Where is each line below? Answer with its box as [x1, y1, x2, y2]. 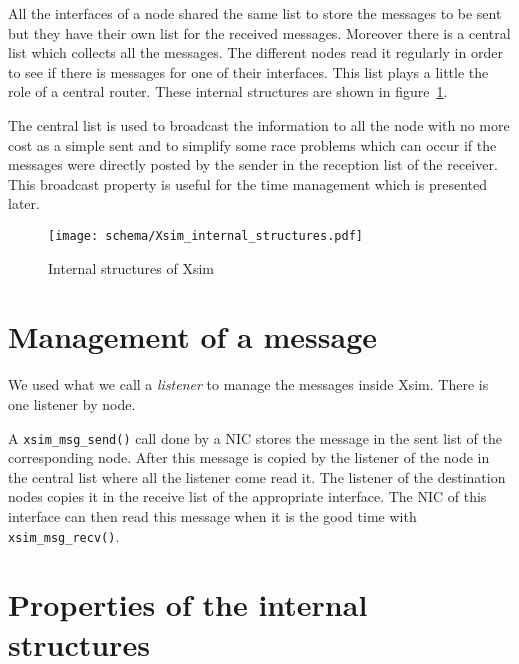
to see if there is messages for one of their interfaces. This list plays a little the [8, 61, 489, 82]
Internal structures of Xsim [48, 257, 215, 278]
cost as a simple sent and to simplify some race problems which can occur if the [8, 134, 497, 155]
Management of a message [8, 316, 377, 357]
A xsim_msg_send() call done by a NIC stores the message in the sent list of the [8, 427, 502, 448]
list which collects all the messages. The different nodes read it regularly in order [8, 42, 503, 63]
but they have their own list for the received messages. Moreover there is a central [8, 22, 511, 43]
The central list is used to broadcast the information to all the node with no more [8, 114, 510, 135]
